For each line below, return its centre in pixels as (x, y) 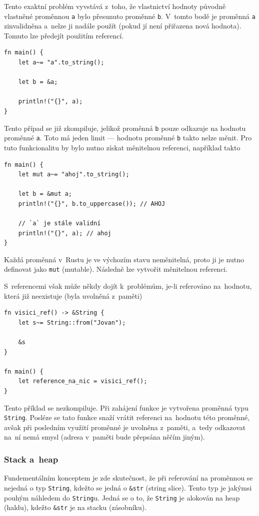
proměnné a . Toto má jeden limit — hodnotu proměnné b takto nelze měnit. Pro (128, 138)
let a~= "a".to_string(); (61, 63)
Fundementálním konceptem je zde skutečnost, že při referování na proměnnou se (128, 478)
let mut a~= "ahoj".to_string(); (74, 175)
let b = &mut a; (45, 194)
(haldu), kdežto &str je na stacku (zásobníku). (75, 507)
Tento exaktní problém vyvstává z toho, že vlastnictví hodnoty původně (115, 6)
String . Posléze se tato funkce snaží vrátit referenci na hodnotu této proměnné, (127, 417)
